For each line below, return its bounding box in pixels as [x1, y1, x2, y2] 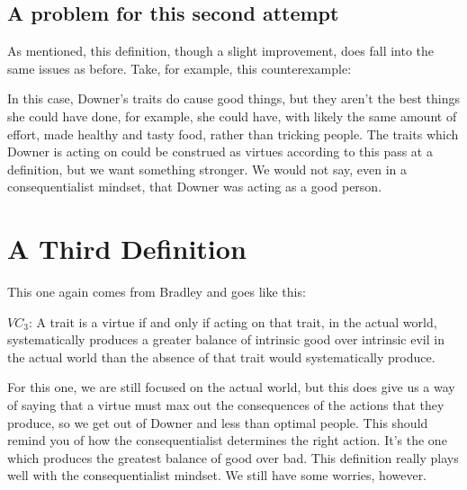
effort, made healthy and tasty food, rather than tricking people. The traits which [7, 124, 459, 143]
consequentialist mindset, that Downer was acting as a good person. [7, 177, 382, 196]
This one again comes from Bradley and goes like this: [7, 282, 306, 301]
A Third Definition [7, 230, 247, 267]
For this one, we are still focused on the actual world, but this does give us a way [7, 378, 455, 396]
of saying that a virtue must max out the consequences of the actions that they [7, 396, 445, 414]
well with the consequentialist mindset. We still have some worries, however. [7, 466, 427, 485]
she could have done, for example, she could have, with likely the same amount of [7, 106, 457, 125]
